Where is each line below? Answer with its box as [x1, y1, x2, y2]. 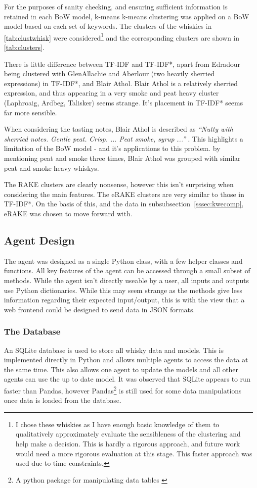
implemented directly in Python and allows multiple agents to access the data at [4, 354, 248, 365]
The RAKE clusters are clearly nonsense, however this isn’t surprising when [4, 179, 234, 190]
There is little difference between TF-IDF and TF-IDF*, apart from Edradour [4, 58, 241, 69]
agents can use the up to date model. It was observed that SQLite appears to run [4, 374, 251, 384]
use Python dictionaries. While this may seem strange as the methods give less [4, 285, 242, 295]
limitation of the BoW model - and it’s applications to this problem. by [4, 143, 220, 153]
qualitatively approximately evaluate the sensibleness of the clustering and [15, 429, 241, 439]
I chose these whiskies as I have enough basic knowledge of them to [15, 419, 219, 429]
